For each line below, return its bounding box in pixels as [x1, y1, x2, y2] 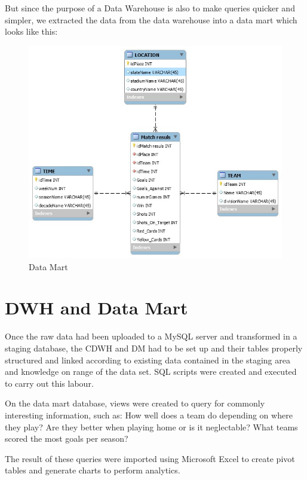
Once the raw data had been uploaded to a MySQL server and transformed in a [5, 330, 297, 343]
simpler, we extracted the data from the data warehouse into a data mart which [5, 13, 297, 26]
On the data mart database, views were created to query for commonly [5, 397, 265, 409]
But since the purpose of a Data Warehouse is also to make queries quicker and [5, 2, 295, 14]
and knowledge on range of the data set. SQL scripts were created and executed [5, 365, 297, 378]
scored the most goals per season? [5, 432, 128, 445]
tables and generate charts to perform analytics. [5, 464, 180, 476]
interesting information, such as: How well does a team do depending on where [5, 408, 293, 421]
